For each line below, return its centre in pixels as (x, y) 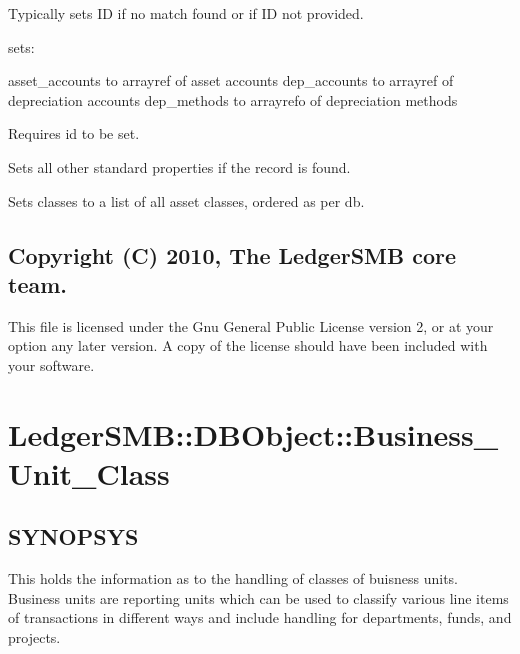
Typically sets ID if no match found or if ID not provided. (186, 13)
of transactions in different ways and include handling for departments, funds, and (260, 617)
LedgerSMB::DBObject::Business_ (253, 433)
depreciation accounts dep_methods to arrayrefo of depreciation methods (233, 99)
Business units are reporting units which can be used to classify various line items (258, 597)
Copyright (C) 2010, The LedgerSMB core (232, 254)
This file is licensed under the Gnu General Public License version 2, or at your (251, 325)
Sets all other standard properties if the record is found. (179, 166)
